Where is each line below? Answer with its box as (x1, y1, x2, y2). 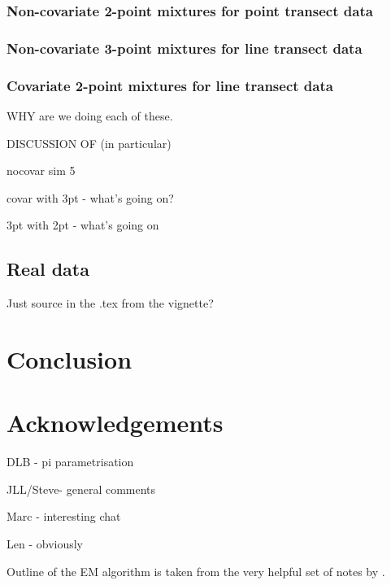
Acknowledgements (7, 406, 224, 439)
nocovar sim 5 (7, 162, 76, 179)
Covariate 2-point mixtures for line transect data (7, 75, 333, 95)
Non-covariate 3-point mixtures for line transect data (7, 37, 363, 58)
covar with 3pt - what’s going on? (7, 189, 174, 206)
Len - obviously (7, 535, 83, 552)
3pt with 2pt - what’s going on (7, 216, 159, 234)
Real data (7, 256, 89, 282)
